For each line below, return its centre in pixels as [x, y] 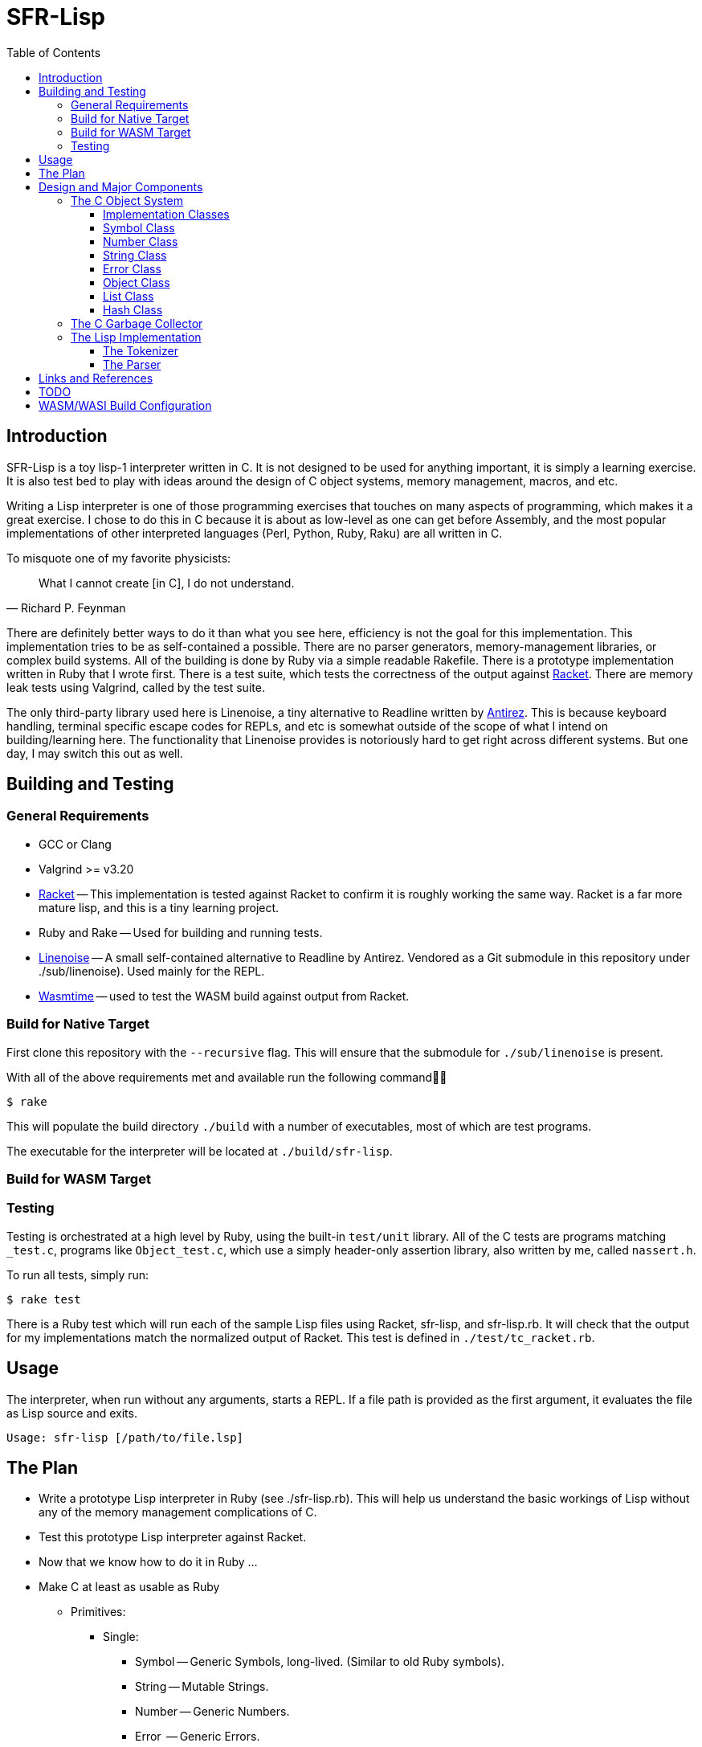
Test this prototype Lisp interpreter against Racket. [173, 1537]
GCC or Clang [75, 844]
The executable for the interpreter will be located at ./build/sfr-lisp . [200, 1151]
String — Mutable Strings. [202, 1687]
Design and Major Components [121, 186]
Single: [121, 1637]
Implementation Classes [166, 214]
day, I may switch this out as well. [95, 753]
